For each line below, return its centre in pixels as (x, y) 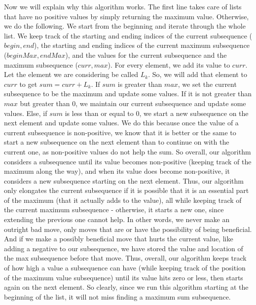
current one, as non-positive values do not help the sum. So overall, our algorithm (128, 151)
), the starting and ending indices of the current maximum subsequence (142, 45)
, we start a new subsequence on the (194, 113)
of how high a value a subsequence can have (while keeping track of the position (125, 268)
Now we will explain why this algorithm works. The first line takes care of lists (123, 6)
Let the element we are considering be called (71, 74)
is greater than (140, 84)
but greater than (45, 103)
